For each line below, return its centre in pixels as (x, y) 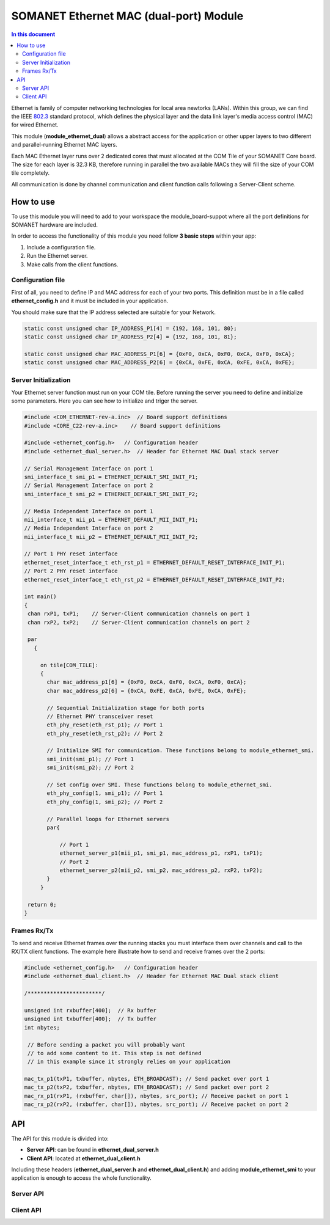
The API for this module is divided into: (60, 1138)
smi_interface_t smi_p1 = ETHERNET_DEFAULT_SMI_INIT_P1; (111, 477)
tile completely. (31, 173)
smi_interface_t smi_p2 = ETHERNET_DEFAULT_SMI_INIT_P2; (111, 494)
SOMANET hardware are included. (54, 225)
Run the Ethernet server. (57, 256)
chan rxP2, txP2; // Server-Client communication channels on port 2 (139, 622)
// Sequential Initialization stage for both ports (126, 708)
